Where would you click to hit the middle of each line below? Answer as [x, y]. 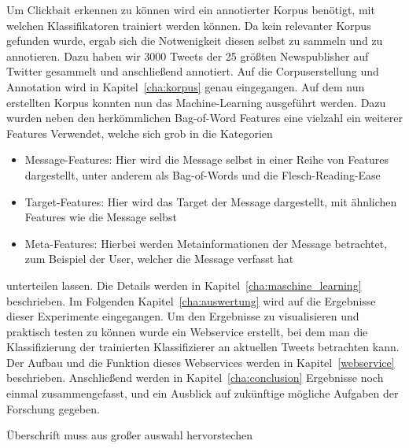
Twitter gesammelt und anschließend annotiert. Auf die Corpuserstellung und [193, 71]
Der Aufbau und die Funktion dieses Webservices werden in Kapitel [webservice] [201, 362]
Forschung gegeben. [53, 408]
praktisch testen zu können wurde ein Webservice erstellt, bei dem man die [187, 331]
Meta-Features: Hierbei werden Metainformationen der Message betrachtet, [206, 243]
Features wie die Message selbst [101, 217]
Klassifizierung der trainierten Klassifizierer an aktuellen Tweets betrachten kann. [203, 347]
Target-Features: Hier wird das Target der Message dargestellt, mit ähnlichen [211, 201]
